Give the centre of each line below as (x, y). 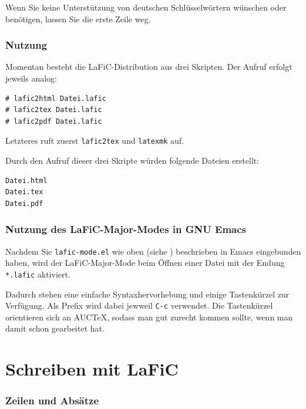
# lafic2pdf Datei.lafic (54, 121)
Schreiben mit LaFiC (92, 369)
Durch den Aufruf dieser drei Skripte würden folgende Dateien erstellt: (132, 160)
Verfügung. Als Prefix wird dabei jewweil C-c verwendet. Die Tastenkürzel (139, 305)
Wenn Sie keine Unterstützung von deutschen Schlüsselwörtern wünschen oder (146, 7)
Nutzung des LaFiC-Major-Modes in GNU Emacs (126, 229)
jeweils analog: (31, 78)
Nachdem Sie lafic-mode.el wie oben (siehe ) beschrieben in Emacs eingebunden (153, 251)
